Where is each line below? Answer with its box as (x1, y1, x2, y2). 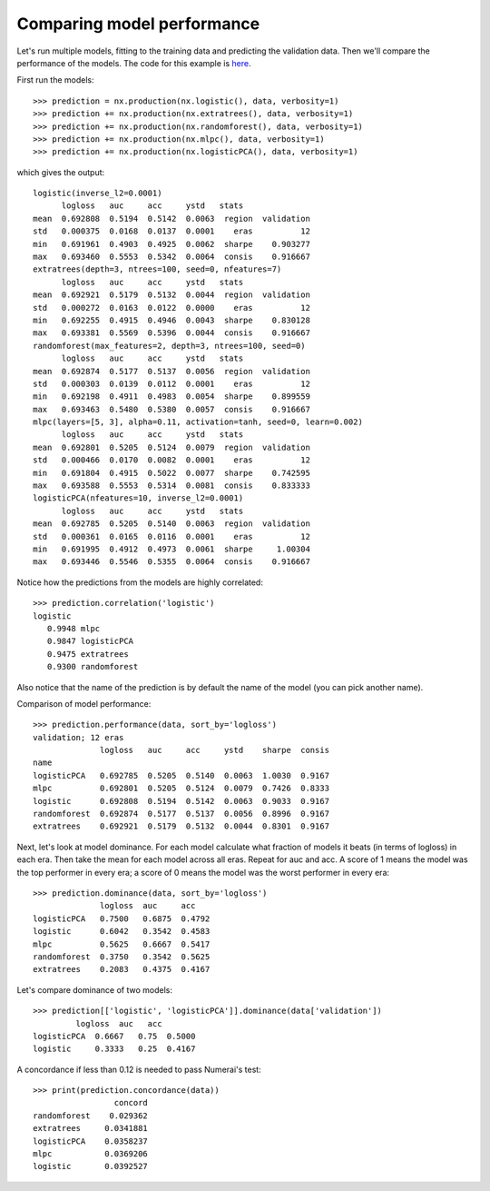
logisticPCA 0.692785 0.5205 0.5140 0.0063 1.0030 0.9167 (33, 770, 330, 780)
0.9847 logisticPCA (46, 636, 134, 647)
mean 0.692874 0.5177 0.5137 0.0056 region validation (33, 366, 310, 376)
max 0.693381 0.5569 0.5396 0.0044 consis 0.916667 (33, 328, 310, 338)
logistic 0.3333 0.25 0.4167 (33, 1044, 196, 1054)
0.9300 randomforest (46, 661, 139, 672)
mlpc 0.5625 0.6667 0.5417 (33, 938, 211, 949)
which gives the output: (16, 166, 105, 177)
